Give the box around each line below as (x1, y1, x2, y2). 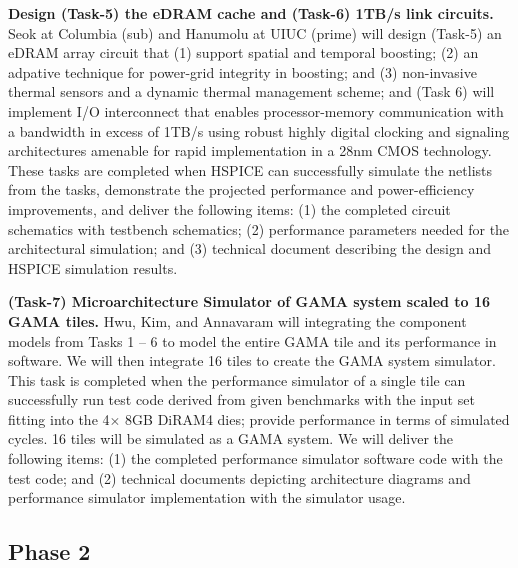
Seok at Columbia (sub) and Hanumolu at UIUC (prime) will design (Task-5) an (8, 22, 502, 43)
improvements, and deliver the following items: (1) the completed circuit (8, 198, 451, 219)
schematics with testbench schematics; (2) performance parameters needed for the (8, 218, 510, 239)
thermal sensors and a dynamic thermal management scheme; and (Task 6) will (8, 81, 495, 102)
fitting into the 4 (8, 408, 110, 429)
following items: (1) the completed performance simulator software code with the (8, 448, 503, 469)
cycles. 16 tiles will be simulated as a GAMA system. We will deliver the (8, 428, 454, 449)
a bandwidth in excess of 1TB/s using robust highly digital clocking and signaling (8, 120, 510, 141)
